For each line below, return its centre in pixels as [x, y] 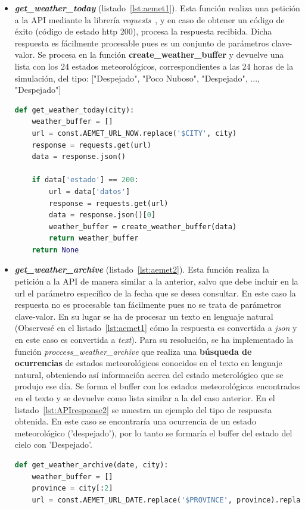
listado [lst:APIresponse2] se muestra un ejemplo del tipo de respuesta [143, 409]
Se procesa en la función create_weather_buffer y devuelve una [161, 54]
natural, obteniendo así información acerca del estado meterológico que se [149, 374]
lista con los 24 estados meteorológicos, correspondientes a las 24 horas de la [154, 66]
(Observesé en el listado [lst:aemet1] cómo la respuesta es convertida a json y [156, 328]
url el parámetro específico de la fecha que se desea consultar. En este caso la [155, 293]
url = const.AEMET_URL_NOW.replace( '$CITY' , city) [134, 133]
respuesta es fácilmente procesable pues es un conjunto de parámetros [142, 43]
